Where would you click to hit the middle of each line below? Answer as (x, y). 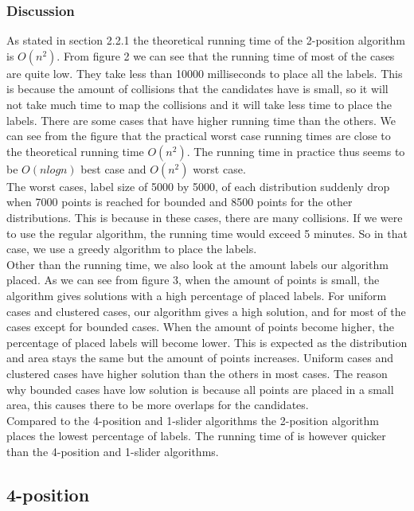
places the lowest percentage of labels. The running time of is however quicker (196, 436)
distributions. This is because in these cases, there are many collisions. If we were (205, 217)
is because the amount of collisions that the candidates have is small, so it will (197, 89)
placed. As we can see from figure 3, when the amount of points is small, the (193, 280)
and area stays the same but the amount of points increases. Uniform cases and (200, 358)
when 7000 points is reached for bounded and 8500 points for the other (180, 202)
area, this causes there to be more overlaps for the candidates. (158, 405)
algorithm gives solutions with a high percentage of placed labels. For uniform (197, 295)
